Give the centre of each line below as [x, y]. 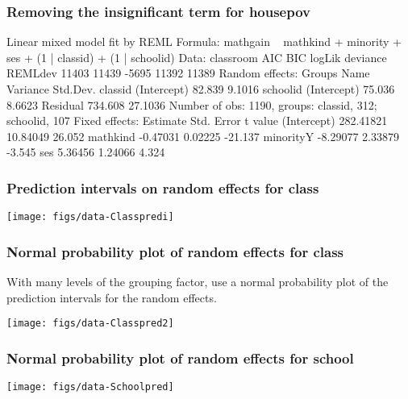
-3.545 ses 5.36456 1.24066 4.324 [86, 152]
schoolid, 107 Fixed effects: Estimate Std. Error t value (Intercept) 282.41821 [197, 121]
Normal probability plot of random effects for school [180, 357]
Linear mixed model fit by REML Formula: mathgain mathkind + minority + [204, 42]
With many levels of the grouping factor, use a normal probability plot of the [198, 282]
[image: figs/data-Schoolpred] [90, 387]
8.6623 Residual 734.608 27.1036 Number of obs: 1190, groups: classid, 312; [192, 104]
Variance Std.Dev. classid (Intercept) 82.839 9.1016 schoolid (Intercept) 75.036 [201, 89]
